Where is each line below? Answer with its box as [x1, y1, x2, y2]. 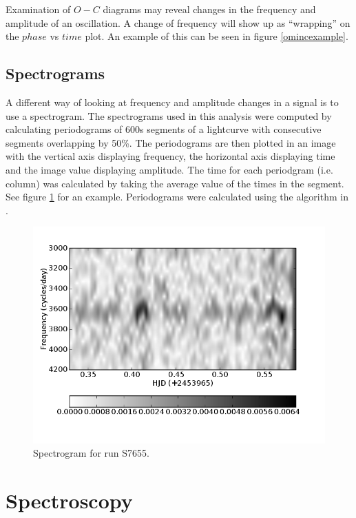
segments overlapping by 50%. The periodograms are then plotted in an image [6, 135, 336, 149]
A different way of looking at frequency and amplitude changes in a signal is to [6, 94, 339, 109]
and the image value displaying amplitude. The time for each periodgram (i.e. [6, 162, 333, 176]
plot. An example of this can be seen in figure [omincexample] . [85, 29, 348, 43]
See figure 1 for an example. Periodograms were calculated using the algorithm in [6, 189, 348, 204]
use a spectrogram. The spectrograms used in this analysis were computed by [6, 108, 332, 123]
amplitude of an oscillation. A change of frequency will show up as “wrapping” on [6, 15, 350, 30]
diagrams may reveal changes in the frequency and [103, 2, 316, 16]
